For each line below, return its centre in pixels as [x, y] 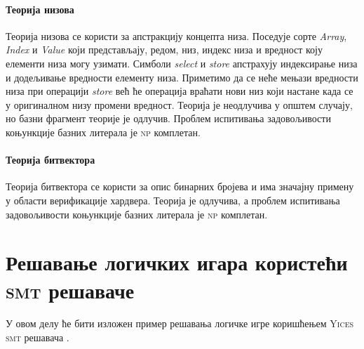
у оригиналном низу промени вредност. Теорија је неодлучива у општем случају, [179, 104]
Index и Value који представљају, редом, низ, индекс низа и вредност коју [164, 50]
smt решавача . [38, 337]
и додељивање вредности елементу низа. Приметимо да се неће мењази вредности [182, 77]
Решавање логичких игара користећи [177, 262]
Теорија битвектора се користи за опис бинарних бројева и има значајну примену [180, 186]
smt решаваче [70, 290]
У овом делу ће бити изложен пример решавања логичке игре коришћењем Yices [180, 323]
